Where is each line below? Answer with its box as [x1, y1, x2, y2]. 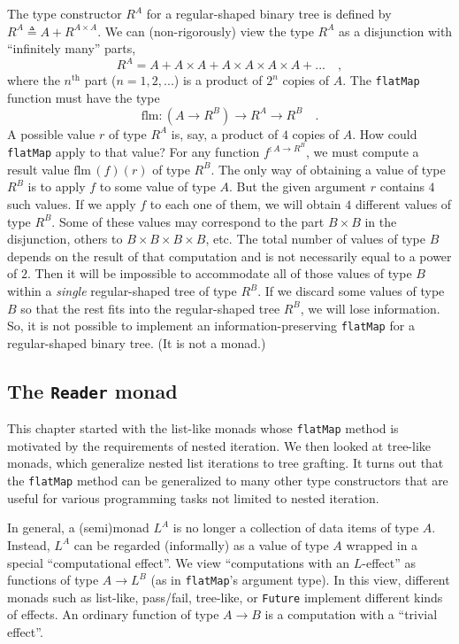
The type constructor [7, 4, 122, 22]
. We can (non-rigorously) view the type [97, 21, 314, 40]
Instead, [7, 535, 50, 554]
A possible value [7, 124, 96, 143]
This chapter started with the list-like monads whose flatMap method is [7, 419, 399, 438]
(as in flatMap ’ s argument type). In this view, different [150, 570, 450, 589]
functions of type [7, 570, 99, 589]
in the [364, 212, 397, 230]
